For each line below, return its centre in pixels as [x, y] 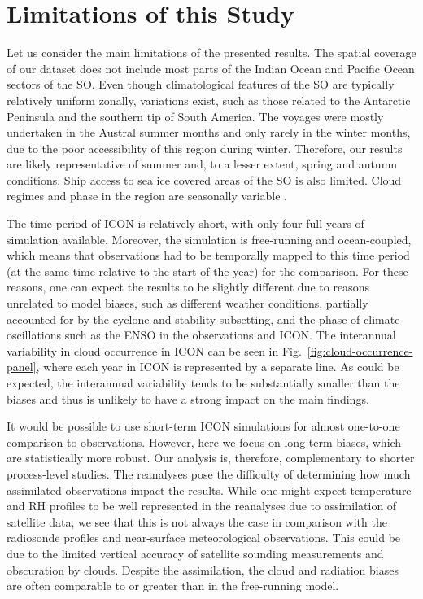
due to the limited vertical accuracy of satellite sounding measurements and [195, 553]
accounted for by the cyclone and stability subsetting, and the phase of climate [203, 319]
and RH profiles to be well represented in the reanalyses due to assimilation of [202, 506]
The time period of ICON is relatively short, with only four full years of [185, 223]
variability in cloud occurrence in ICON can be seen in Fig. [154, 350]
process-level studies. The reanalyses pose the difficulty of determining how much [209, 473]
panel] [22, 367]
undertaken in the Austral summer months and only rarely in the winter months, [209, 132]
